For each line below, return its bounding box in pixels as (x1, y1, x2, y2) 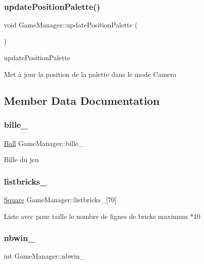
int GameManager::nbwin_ (4, 251, 85, 261)
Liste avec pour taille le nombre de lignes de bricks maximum (4, 211, 188, 221)
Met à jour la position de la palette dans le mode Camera (4, 69, 177, 79)
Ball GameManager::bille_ (4, 138, 84, 148)
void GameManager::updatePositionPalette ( (4, 20, 137, 30)
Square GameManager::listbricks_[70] (4, 194, 117, 204)
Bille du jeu (4, 154, 39, 165)
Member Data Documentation (4, 93, 160, 108)
